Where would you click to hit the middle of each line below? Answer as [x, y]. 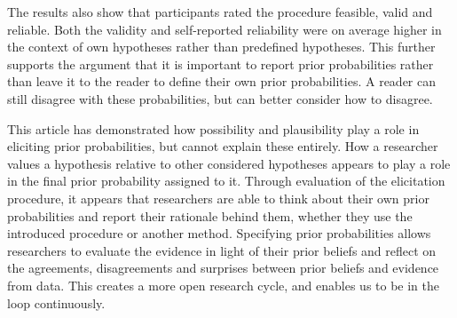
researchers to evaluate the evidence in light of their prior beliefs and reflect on [222, 250]
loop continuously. [56, 302]
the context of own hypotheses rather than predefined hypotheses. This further [221, 47]
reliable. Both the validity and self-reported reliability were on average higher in [225, 29]
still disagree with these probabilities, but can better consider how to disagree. [220, 98]
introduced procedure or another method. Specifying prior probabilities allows [219, 233]
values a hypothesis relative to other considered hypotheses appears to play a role [229, 163]
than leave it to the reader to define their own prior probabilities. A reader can [222, 81]
